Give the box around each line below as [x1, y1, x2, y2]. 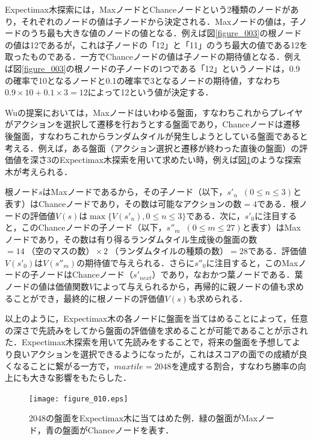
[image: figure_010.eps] [29, 394, 128, 403]
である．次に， [186, 209, 245, 222]
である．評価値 [247, 244, 307, 257]
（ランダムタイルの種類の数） [110, 247, 228, 257]
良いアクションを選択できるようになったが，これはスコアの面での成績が [13, 348, 299, 360]
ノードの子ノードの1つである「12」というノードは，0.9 [82, 62, 300, 74]
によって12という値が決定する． [87, 86, 214, 98]
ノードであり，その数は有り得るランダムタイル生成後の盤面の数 [5, 232, 257, 245]
